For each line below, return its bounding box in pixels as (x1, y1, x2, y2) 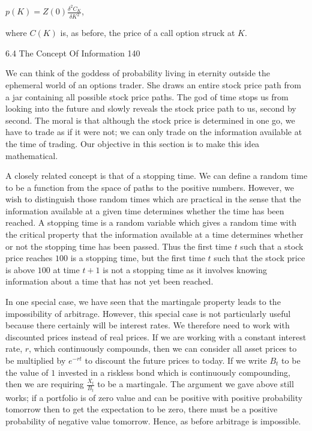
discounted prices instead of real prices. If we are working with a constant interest (5, 330, 307, 343)
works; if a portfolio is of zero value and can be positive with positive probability (5, 391, 303, 403)
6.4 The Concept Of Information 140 (5, 46, 140, 59)
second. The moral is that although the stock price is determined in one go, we (5, 113, 295, 126)
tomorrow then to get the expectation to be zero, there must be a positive (5, 403, 278, 415)
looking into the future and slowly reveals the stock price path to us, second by (5, 102, 296, 115)
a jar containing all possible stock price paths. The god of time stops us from (5, 90, 289, 103)
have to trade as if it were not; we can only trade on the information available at (5, 125, 302, 138)
